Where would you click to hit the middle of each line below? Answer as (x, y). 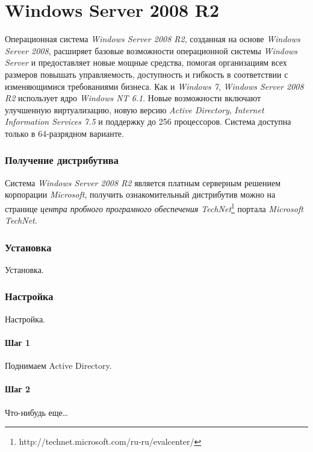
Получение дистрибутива (62, 160)
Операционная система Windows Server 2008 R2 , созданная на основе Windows (153, 39)
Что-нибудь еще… (37, 412)
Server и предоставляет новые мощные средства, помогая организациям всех (146, 62)
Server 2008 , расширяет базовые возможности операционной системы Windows (151, 50)
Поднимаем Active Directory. (58, 366)
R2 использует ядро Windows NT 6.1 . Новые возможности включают (133, 98)
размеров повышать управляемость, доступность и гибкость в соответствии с (147, 74)
